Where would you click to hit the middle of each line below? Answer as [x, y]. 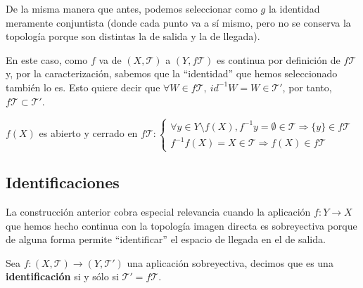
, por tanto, [307, 87]
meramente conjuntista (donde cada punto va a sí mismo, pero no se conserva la [178, 22]
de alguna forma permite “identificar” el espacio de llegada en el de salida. [166, 239]
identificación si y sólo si [62, 276]
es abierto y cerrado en [88, 133]
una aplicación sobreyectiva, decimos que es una [230, 262]
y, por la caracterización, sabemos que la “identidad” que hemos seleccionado [172, 73]
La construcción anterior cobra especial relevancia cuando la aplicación [158, 211]
